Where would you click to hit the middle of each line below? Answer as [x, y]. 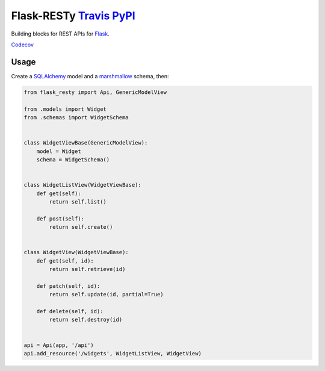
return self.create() [81, 227]
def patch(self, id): [68, 286]
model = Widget [59, 151]
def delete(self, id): [70, 311]
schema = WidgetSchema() [73, 159]
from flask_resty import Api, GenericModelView [95, 92]
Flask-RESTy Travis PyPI [73, 16]
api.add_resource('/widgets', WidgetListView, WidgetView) [113, 353]
